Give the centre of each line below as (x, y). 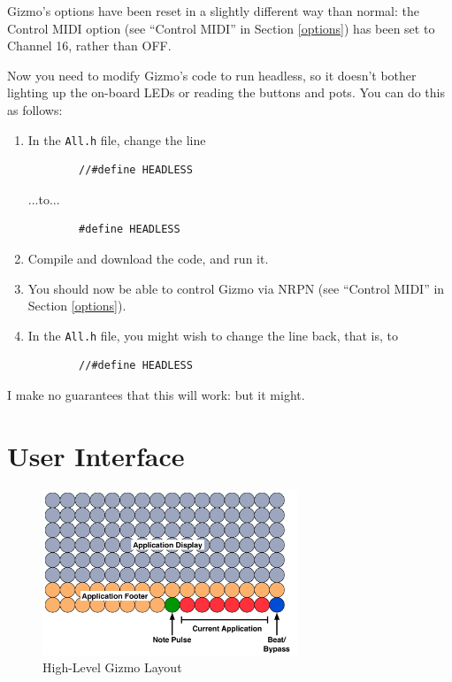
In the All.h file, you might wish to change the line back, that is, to (213, 335)
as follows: (35, 109)
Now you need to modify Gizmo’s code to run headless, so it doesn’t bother (212, 75)
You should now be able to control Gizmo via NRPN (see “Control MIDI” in (236, 288)
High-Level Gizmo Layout (112, 667)
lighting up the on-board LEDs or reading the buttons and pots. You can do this (226, 92)
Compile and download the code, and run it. (148, 258)
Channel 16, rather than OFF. (89, 46)
